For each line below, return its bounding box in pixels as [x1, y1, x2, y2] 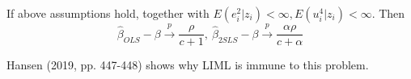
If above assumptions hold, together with [6, 5, 210, 21]
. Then [371, 5, 405, 21]
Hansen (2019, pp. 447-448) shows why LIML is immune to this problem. [6, 56, 369, 73]
